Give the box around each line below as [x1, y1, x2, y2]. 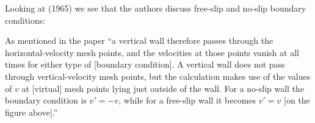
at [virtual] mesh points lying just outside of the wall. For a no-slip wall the [21, 82, 305, 94]
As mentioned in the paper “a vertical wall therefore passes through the [5, 34, 273, 47]
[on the [284, 94, 310, 107]
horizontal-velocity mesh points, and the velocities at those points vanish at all [5, 46, 299, 58]
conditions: [5, 13, 46, 26]
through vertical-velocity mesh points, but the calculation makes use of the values [5, 69, 311, 82]
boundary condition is [5, 94, 87, 107]
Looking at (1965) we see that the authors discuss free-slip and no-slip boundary [5, 2, 306, 14]
